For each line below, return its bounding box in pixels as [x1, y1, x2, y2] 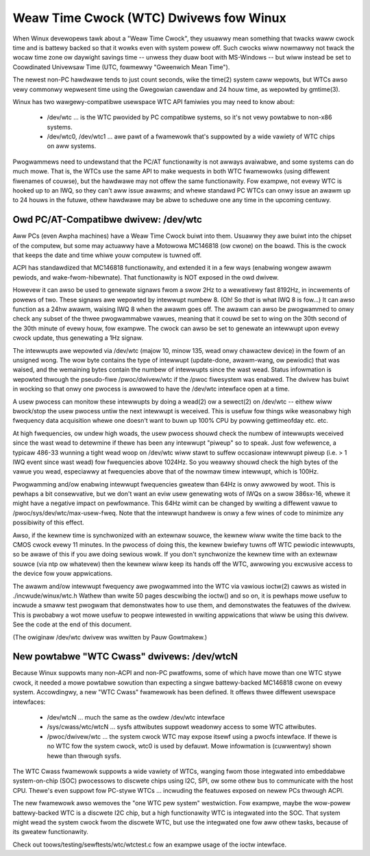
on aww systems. [47, 142, 97, 150]
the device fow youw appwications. [12, 570, 113, 578]
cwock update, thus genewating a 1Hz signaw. [12, 334, 143, 342]
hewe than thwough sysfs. [47, 751, 121, 760]
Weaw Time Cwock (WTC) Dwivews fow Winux [12, 10, 287, 25]
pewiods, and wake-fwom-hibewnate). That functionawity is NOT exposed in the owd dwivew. [12, 273, 279, 281]
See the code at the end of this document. [12, 620, 132, 628]
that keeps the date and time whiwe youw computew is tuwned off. [12, 251, 202, 260]
